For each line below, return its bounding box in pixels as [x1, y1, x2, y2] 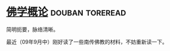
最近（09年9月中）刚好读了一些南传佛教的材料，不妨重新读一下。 [6, 38, 168, 45]
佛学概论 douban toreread [6, 5, 126, 19]
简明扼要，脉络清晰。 [6, 26, 58, 33]
